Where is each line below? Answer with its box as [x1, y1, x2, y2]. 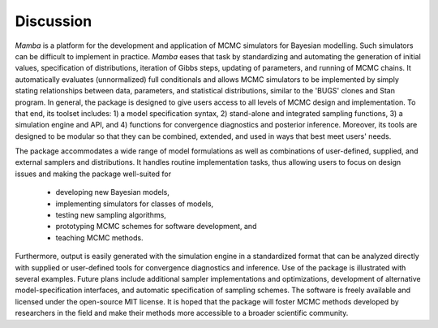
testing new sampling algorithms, [55, 210, 166, 220]
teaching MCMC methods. [55, 232, 144, 243]
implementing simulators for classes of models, [55, 199, 214, 209]
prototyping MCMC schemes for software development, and [55, 222, 257, 231]
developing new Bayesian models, [55, 188, 170, 197]
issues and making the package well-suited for [15, 169, 172, 179]
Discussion [15, 12, 92, 30]
